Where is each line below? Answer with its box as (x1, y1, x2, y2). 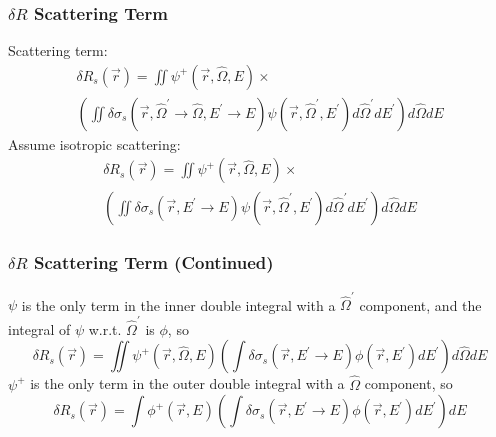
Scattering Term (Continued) (33, 250, 274, 275)
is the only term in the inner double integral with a (21, 294, 336, 315)
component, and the (359, 294, 482, 315)
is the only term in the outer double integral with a (30, 373, 345, 394)
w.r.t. (88, 318, 122, 339)
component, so (364, 373, 453, 394)
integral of (8, 318, 71, 339)
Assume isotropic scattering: (8, 133, 181, 154)
